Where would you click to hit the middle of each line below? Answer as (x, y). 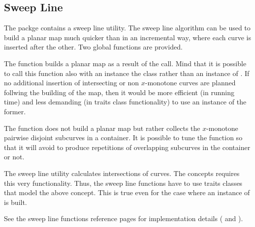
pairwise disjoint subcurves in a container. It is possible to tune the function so (123, 138)
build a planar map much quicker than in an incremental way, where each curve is (127, 37)
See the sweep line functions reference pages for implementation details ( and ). (124, 218)
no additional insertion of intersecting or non (72, 83)
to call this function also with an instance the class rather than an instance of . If (127, 73)
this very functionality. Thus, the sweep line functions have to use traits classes (123, 183)
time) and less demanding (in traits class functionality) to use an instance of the (125, 102)
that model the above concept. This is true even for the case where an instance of (127, 192)
